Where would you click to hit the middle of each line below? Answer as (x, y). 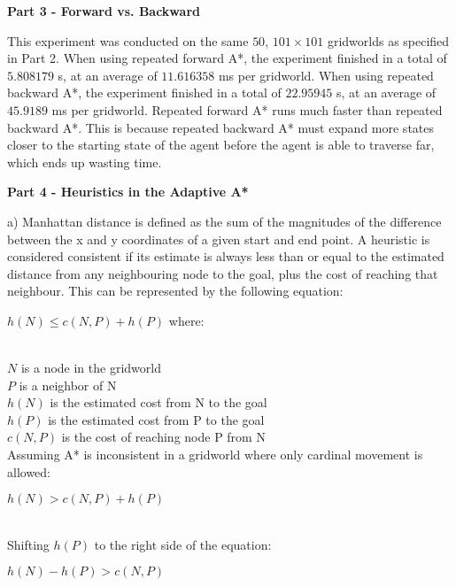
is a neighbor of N (68, 385)
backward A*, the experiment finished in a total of (144, 93)
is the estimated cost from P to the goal (156, 419)
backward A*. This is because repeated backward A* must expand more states (221, 127)
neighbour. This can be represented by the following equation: (175, 291)
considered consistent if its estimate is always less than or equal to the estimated (226, 256)
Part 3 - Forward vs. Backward (104, 11)
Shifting (28, 544)
